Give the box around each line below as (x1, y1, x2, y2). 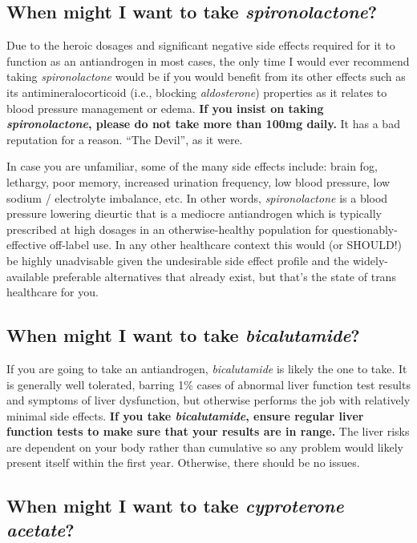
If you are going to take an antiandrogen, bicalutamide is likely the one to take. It (6, 360, 407, 376)
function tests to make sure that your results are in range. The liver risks (6, 423, 410, 440)
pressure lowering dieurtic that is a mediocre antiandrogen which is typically (6, 205, 382, 222)
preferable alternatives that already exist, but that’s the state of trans (52, 267, 396, 284)
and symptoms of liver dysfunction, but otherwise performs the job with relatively (6, 392, 411, 408)
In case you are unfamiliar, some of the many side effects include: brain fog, (6, 158, 378, 175)
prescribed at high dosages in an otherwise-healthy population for (6, 220, 329, 237)
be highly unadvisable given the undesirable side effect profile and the (6, 251, 350, 268)
